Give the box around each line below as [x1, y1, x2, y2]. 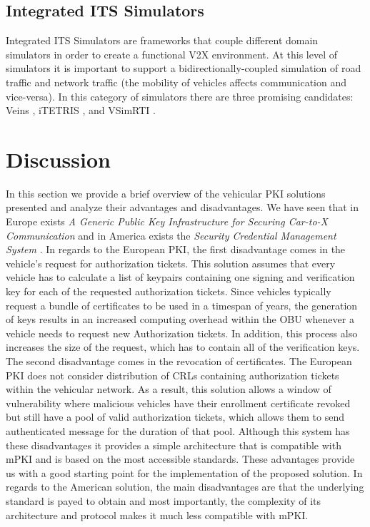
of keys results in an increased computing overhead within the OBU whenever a [6, 312, 354, 327]
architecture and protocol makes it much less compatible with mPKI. [6, 507, 309, 522]
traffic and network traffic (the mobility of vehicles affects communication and [6, 74, 347, 89]
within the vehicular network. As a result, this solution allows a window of [6, 382, 331, 396]
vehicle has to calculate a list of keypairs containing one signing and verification [6, 270, 355, 285]
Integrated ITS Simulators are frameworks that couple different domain [6, 33, 319, 48]
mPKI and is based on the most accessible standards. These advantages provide [6, 451, 355, 466]
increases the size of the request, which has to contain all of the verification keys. [6, 339, 360, 354]
